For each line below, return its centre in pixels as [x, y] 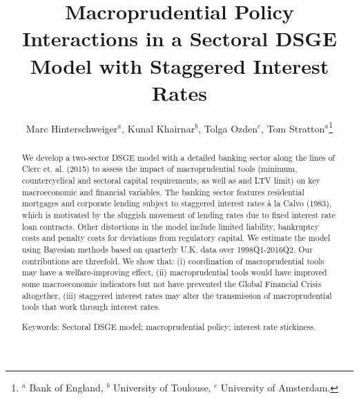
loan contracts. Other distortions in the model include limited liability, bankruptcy [170, 226]
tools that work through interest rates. [91, 307]
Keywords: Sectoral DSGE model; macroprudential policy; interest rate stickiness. [169, 326]
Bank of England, [66, 388]
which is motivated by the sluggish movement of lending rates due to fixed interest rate [178, 215]
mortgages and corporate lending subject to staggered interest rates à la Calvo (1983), [177, 203]
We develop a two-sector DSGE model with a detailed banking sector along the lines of [178, 157]
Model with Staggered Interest [179, 65]
